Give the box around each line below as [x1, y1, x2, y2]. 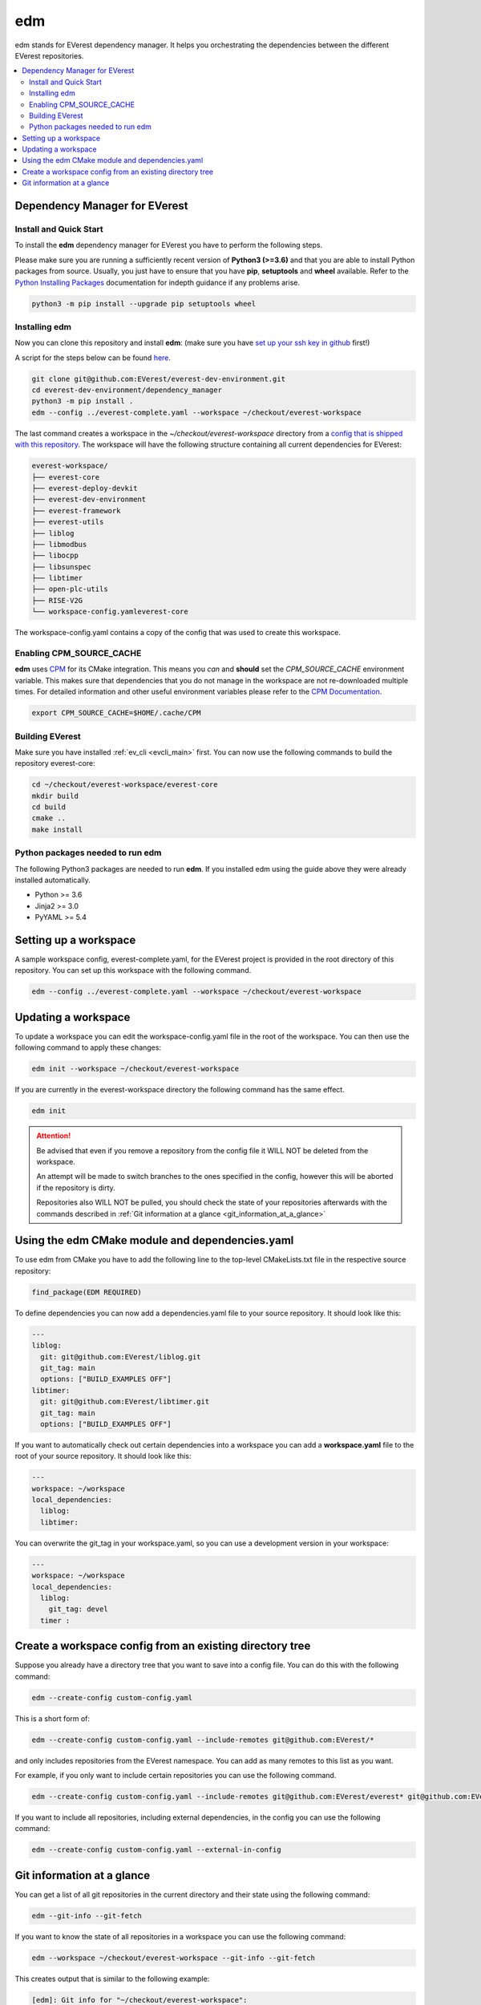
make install [31, 824, 83, 834]
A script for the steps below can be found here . [14, 353, 172, 363]
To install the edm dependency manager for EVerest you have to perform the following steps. [14, 241, 323, 250]
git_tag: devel [48, 1605, 108, 1614]
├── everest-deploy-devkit [31, 484, 138, 492]
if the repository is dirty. [36, 1183, 115, 1193]
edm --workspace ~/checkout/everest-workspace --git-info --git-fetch [31, 1953, 316, 1962]
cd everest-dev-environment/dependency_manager [31, 386, 222, 395]
